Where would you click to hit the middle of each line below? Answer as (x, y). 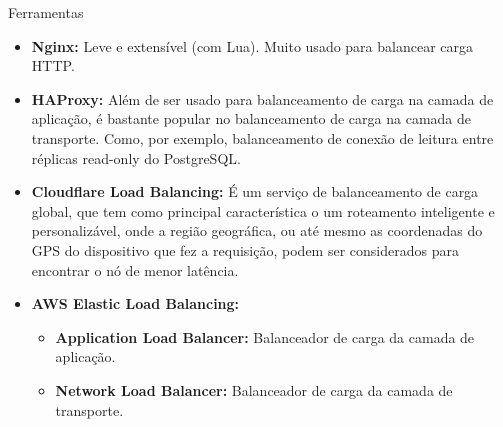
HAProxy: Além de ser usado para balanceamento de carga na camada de (262, 98)
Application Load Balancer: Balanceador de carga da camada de (265, 336)
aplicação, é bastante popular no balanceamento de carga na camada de (251, 118)
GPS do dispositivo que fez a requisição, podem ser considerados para (245, 249)
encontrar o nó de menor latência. (135, 269)
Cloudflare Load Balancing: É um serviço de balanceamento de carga (255, 191)
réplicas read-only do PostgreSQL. (136, 157)
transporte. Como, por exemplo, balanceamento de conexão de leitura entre (262, 137)
